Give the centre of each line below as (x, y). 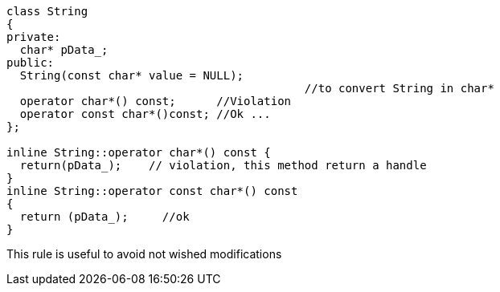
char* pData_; (64, 50)
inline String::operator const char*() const (152, 191)
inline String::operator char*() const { (139, 152)
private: (34, 37)
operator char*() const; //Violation (156, 101)
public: (31, 63)
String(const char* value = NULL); (132, 75)
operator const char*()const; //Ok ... (145, 114)
